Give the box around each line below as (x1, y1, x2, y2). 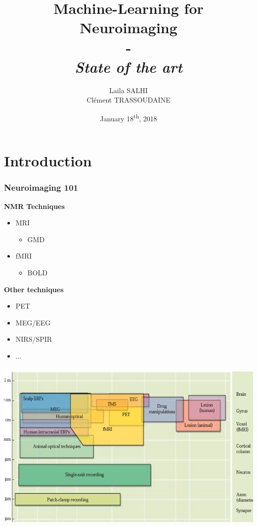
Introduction (4, 151, 92, 171)
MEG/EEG (15, 317, 51, 327)
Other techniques (4, 284, 64, 294)
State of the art (75, 56, 182, 77)
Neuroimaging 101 (4, 181, 78, 194)
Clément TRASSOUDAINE (86, 95, 171, 105)
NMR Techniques (4, 201, 65, 211)
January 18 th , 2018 (100, 111, 157, 123)
